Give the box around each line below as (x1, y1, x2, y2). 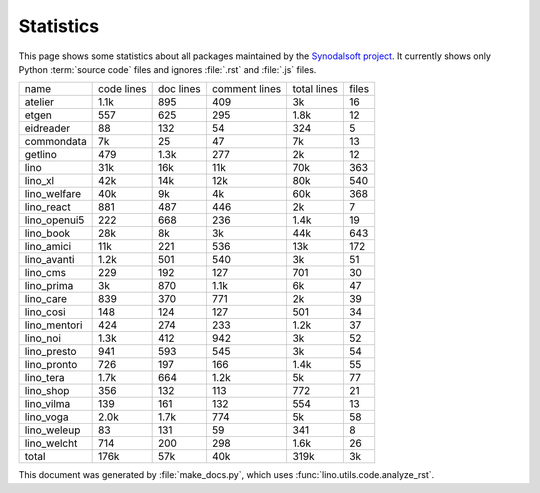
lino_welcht (24, 436, 78, 450)
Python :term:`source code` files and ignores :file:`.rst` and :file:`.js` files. (18, 63, 317, 75)
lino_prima (24, 279, 74, 293)
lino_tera (24, 371, 65, 385)
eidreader (24, 121, 71, 135)
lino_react (24, 200, 71, 214)
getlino (24, 148, 57, 162)
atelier (24, 95, 55, 109)
